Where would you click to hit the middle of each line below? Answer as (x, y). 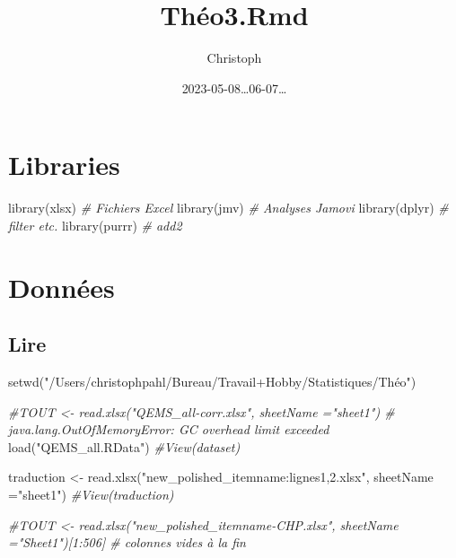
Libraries (64, 165)
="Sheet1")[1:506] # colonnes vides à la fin (127, 542)
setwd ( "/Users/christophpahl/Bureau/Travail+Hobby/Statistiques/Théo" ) (212, 382)
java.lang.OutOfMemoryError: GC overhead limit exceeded (169, 429)
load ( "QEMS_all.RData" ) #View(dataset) (124, 446)
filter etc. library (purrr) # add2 (95, 225)
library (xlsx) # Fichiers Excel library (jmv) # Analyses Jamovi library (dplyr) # (228, 208)
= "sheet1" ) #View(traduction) (91, 494)
